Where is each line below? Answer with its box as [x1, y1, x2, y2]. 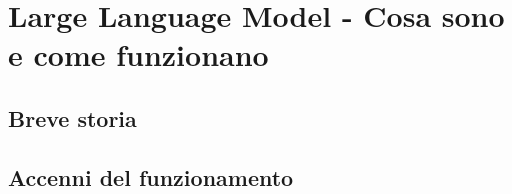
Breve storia [8, 102, 137, 133]
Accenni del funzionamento [8, 161, 294, 192]
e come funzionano [8, 34, 269, 75]
